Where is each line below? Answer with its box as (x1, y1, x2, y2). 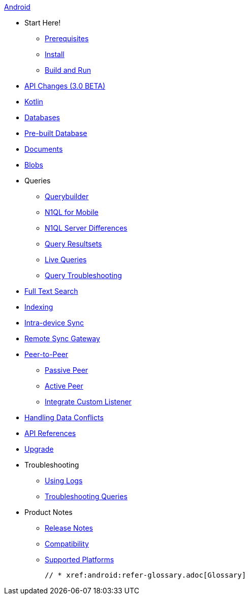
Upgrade (24, 445, 54, 453)
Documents (24, 145, 63, 153)
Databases (24, 113, 60, 122)
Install (45, 50, 65, 59)
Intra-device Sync (24, 318, 84, 327)
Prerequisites (45, 34, 89, 43)
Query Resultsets (45, 239, 102, 248)
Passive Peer (45, 366, 88, 374)
